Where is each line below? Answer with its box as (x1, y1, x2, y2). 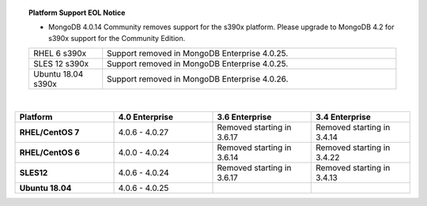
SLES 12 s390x (32, 58, 89, 69)
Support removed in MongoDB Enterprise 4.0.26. (107, 73, 289, 84)
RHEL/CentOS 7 (19, 126, 80, 137)
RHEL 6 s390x (32, 48, 87, 59)
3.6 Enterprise (217, 111, 272, 122)
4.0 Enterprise (118, 111, 174, 122)
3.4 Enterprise (315, 111, 371, 122)
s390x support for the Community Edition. (48, 33, 186, 43)
